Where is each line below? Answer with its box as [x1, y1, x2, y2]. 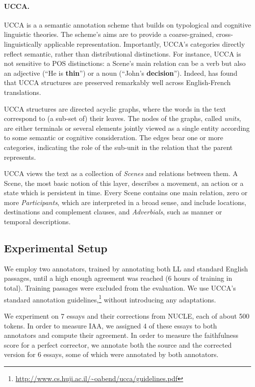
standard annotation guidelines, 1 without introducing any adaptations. [4, 293, 216, 304]
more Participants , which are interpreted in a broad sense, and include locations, [4, 197, 247, 207]
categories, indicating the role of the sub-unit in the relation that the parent [4, 142, 233, 152]
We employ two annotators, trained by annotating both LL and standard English [4, 263, 248, 273]
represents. [4, 151, 36, 162]
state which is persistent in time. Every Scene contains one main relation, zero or [4, 187, 248, 198]
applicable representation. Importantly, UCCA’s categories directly [44, 38, 245, 49]
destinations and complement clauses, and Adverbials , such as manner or [4, 207, 222, 217]
